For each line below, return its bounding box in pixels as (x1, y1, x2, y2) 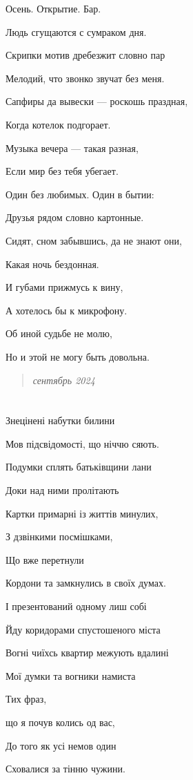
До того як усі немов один (6, 738, 116, 752)
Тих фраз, (6, 692, 47, 706)
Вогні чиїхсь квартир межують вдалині (6, 645, 169, 660)
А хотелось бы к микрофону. (6, 303, 128, 317)
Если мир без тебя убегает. (6, 164, 119, 178)
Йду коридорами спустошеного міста (6, 622, 161, 636)
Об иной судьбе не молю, (6, 326, 112, 341)
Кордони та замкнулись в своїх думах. (6, 576, 166, 590)
